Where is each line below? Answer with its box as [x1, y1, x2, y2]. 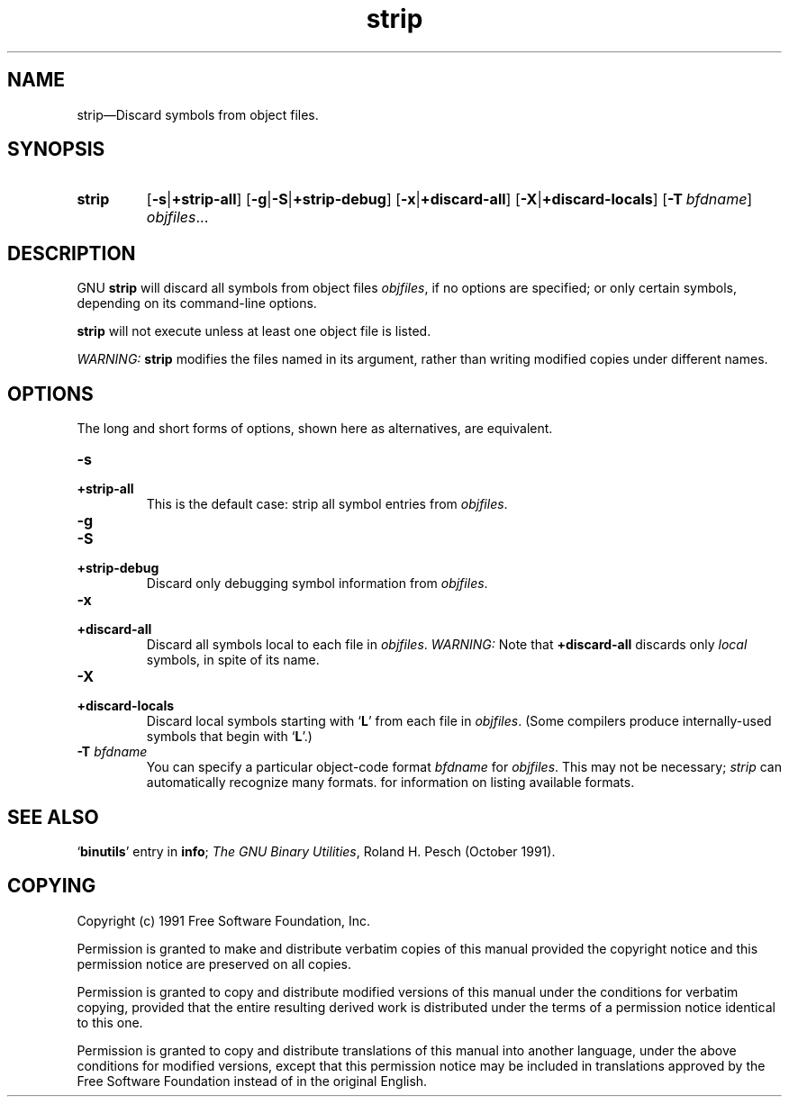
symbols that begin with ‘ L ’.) [146, 728, 313, 745]
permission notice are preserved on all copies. [77, 955, 351, 972]
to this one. [77, 1014, 143, 1030]
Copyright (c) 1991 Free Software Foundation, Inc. [77, 912, 371, 928]
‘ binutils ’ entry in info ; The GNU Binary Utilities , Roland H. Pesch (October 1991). [77, 843, 556, 859]
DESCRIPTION [7, 241, 136, 265]
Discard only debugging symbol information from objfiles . [146, 575, 488, 592]
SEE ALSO [7, 805, 99, 828]
